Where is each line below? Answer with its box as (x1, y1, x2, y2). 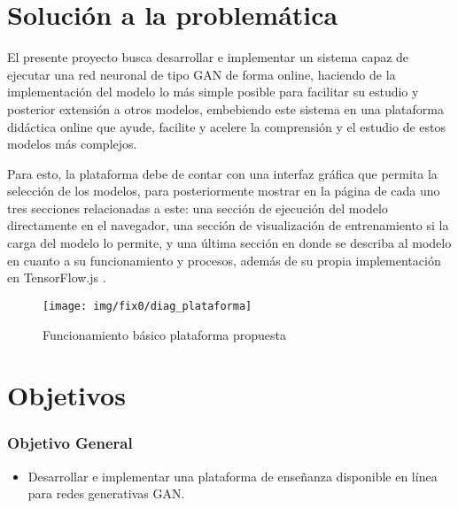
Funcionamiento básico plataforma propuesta (43, 325, 287, 343)
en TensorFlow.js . (7, 268, 106, 287)
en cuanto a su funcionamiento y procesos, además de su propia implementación (7, 250, 441, 269)
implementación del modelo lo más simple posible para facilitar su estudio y (7, 82, 419, 101)
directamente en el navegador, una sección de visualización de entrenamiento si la (7, 216, 449, 235)
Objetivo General (7, 432, 133, 454)
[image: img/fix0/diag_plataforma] (43, 299, 252, 312)
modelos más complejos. (7, 135, 137, 153)
